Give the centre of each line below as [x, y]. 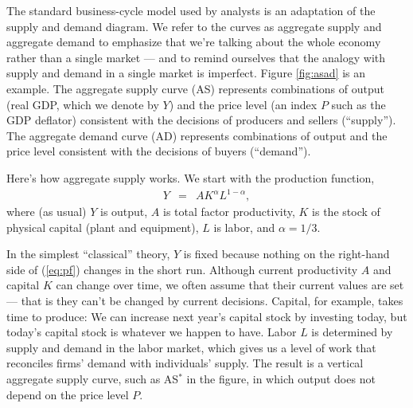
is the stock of [346, 212]
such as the [358, 104]
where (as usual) [47, 212]
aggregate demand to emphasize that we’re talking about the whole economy [194, 42]
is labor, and [244, 227]
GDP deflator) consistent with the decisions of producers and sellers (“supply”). [201, 120]
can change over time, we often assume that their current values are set [230, 285]
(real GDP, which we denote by [83, 104]
